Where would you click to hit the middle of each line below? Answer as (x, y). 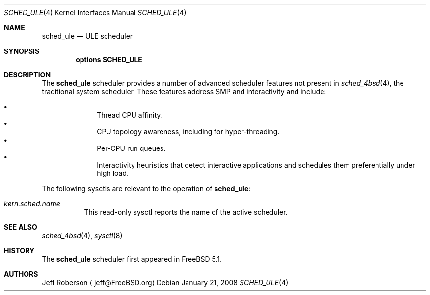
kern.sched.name (32, 204)
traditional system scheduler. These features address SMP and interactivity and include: (184, 91)
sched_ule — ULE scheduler (87, 36)
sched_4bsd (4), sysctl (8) (82, 235)
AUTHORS (21, 274)
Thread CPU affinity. (130, 115)
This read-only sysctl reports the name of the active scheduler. (186, 212)
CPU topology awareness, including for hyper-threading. (188, 132)
